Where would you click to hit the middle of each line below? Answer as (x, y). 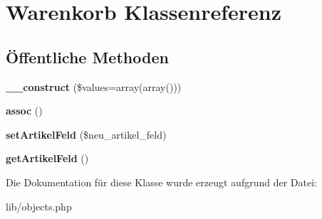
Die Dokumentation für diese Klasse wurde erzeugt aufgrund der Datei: (161, 182)
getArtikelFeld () (47, 158)
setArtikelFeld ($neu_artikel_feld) (86, 134)
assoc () (24, 111)
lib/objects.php (39, 206)
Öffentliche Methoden (87, 57)
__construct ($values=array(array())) (94, 86)
